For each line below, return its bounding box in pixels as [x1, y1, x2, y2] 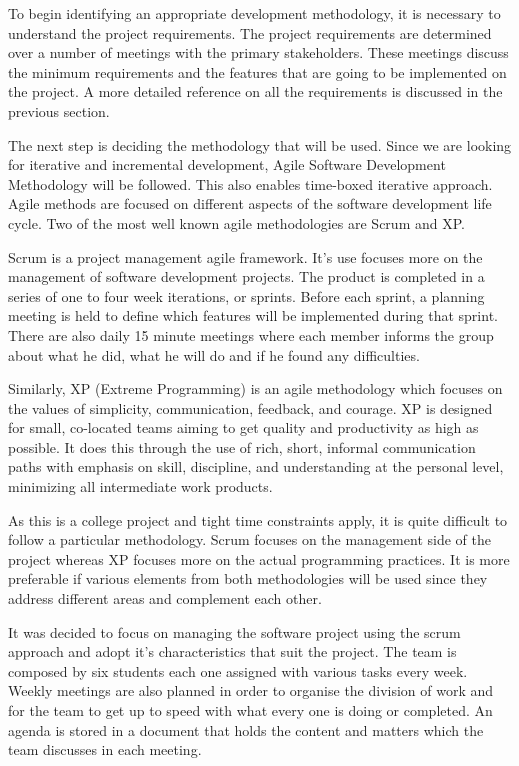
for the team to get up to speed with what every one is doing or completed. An [8, 700, 493, 720]
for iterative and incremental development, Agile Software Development [8, 154, 446, 175]
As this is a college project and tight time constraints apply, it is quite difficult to [8, 509, 508, 530]
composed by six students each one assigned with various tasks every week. [8, 660, 468, 681]
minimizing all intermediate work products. [8, 476, 273, 497]
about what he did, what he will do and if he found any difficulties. [8, 344, 420, 365]
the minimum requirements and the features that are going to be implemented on [8, 61, 507, 82]
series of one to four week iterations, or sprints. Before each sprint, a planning [8, 285, 485, 306]
